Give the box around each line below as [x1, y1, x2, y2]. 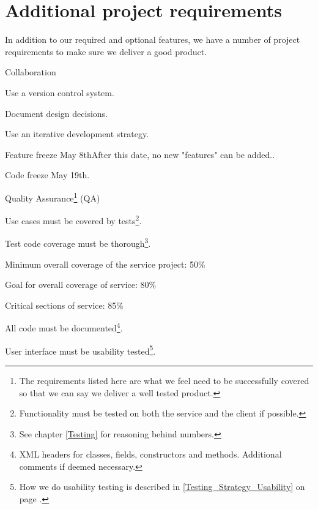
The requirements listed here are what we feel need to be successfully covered [19, 374, 309, 386]
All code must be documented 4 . [5, 320, 123, 334]
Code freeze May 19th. [5, 168, 90, 181]
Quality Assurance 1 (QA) [5, 189, 100, 204]
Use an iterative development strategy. [5, 127, 149, 140]
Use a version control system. [5, 86, 114, 99]
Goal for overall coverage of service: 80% [5, 278, 157, 291]
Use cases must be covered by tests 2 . [5, 213, 142, 227]
